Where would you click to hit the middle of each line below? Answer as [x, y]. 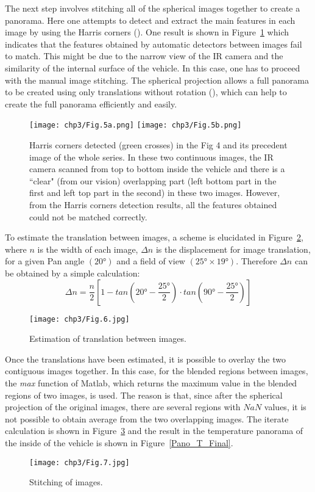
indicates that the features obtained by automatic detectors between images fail [154, 44]
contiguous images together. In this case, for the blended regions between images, [157, 371]
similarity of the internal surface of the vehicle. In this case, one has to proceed [153, 67]
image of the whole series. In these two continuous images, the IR [151, 157]
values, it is [285, 407]
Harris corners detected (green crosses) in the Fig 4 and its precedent [158, 145]
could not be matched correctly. [88, 216]
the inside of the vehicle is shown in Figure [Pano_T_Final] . [119, 442]
